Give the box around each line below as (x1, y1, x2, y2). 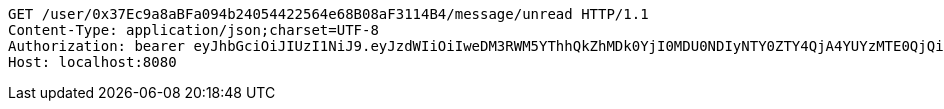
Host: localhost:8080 (8, 54, 177, 70)
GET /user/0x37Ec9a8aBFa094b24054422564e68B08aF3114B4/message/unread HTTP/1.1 (8, 6, 649, 22)
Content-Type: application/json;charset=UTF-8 (8, 22, 379, 38)
